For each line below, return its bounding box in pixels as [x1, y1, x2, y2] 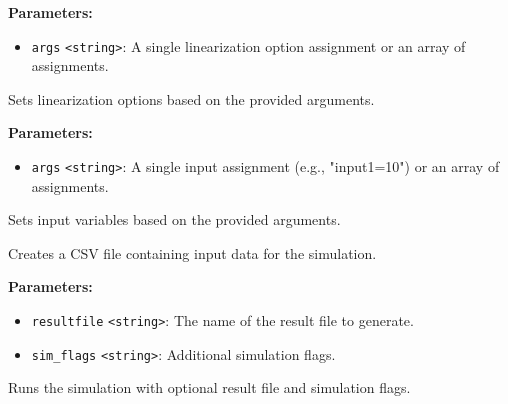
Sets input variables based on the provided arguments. [8, 209, 341, 230]
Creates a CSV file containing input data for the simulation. [8, 242, 377, 263]
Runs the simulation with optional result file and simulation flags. [8, 377, 411, 398]
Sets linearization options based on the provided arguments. [8, 88, 375, 109]
